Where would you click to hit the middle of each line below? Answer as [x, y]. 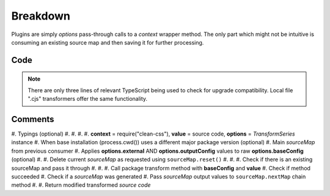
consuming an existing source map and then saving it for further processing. [108, 42]
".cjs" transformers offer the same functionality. [88, 99]
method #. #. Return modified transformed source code [81, 185]
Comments [33, 119]
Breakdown [41, 16]
